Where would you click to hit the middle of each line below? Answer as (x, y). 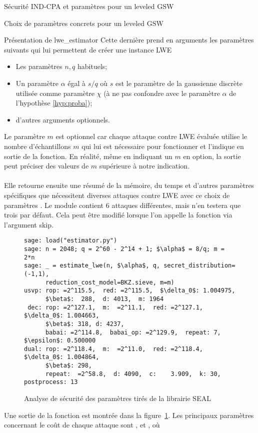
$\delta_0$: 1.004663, (62, 316)
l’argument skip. (29, 224)
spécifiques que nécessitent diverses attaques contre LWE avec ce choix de (117, 195)
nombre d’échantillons (37, 146)
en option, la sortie (212, 156)
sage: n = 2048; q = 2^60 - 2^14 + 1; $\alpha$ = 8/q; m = (124, 249)
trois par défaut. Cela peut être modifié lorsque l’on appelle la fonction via (118, 215)
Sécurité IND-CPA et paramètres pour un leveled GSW (89, 6)
